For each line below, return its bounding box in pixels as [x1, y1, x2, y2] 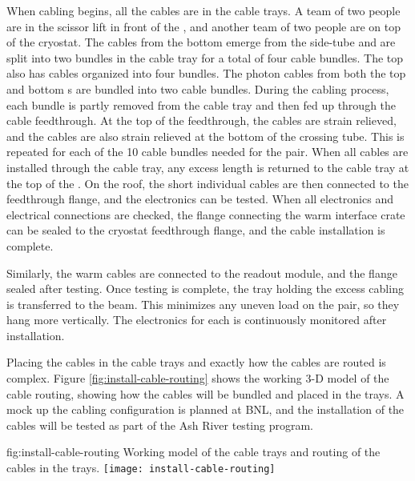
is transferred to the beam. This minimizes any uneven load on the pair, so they [6, 295, 400, 312]
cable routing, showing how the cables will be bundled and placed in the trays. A [6, 385, 405, 402]
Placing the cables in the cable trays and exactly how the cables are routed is [6, 354, 386, 371]
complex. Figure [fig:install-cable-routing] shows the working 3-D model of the [6, 370, 389, 387]
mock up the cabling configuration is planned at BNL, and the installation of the [6, 401, 405, 418]
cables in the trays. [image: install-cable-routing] [6, 459, 276, 476]
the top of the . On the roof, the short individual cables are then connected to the [6, 174, 409, 191]
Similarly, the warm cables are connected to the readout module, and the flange [6, 264, 397, 281]
